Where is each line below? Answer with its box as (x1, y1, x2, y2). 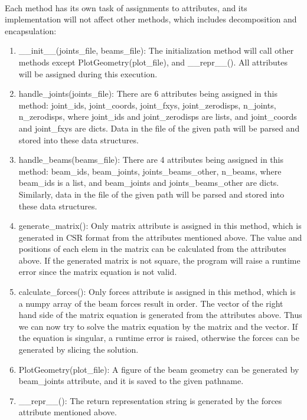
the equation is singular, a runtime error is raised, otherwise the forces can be (18, 332, 299, 344)
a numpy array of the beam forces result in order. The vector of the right (18, 297, 283, 309)
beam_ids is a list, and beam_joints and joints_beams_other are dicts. (18, 176, 279, 189)
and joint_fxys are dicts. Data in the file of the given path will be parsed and (18, 122, 300, 134)
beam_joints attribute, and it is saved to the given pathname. (18, 375, 244, 387)
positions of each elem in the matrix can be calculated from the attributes (18, 242, 286, 255)
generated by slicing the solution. (18, 343, 139, 356)
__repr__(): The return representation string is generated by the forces (18, 394, 282, 406)
